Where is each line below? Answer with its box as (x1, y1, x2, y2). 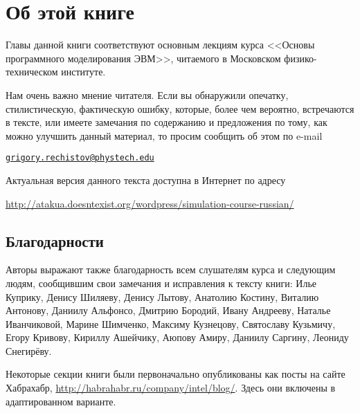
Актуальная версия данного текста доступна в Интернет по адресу (6, 172, 286, 187)
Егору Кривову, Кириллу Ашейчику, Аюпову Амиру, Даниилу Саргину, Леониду (6, 330, 349, 345)
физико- (284, 51, 317, 65)
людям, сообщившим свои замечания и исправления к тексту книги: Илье (6, 275, 317, 290)
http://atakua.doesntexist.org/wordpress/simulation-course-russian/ (6, 196, 294, 210)
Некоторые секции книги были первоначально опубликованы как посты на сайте (6, 367, 345, 381)
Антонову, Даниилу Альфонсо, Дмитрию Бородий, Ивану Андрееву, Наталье (6, 303, 331, 318)
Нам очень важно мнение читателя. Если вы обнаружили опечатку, (6, 87, 289, 102)
